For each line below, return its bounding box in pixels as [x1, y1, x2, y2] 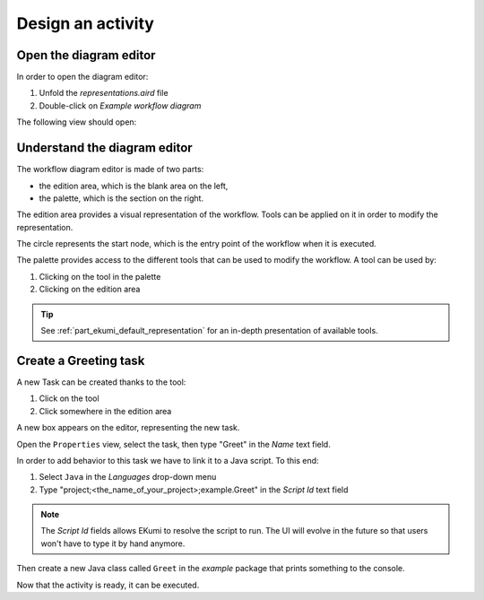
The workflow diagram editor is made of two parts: [16, 164, 204, 175]
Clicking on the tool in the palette [39, 271, 161, 282]
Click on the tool [39, 393, 99, 404]
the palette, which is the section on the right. [39, 193, 204, 204]
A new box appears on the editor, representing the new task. [16, 422, 240, 433]
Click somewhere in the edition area [39, 405, 172, 416]
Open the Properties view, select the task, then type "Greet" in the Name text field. [16, 439, 331, 449]
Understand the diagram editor [16, 140, 193, 156]
